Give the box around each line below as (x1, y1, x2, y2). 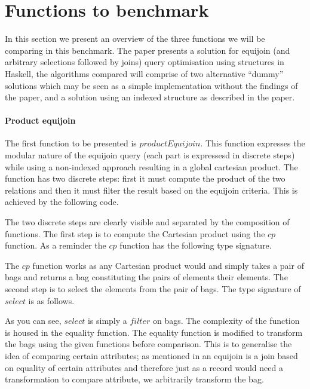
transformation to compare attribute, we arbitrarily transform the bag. (5, 373, 264, 385)
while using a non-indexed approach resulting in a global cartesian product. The (5, 160, 298, 173)
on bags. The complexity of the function (152, 314, 300, 327)
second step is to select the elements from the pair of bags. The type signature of (5, 283, 301, 295)
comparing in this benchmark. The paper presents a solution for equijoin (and (5, 44, 290, 56)
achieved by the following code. (5, 195, 119, 208)
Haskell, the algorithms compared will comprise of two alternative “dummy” (5, 67, 284, 79)
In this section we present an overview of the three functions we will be (5, 32, 265, 45)
